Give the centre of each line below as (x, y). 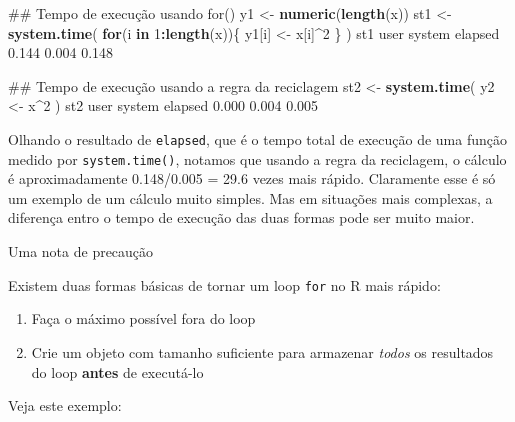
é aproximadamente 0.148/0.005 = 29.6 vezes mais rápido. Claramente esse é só (252, 178)
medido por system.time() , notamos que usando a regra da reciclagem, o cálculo (257, 158)
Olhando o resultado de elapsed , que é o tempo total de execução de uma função (258, 138)
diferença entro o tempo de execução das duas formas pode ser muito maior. (241, 217)
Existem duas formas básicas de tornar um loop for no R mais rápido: (224, 284)
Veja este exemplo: (65, 405)
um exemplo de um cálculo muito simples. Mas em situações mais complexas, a (250, 197)
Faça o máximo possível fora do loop (143, 318)
